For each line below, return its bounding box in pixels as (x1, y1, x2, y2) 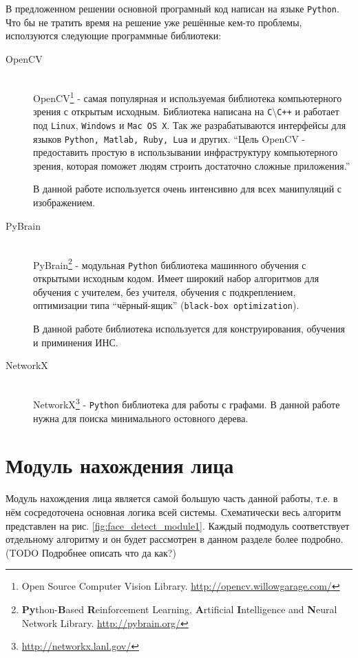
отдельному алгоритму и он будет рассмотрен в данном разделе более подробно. (6, 532, 344, 546)
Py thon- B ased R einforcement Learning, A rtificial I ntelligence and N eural (21, 601, 337, 616)
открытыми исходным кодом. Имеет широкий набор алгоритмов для (33, 271, 319, 286)
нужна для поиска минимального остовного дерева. (33, 410, 249, 425)
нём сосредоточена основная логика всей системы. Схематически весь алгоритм (6, 504, 341, 519)
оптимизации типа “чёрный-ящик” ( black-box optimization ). (33, 298, 299, 312)
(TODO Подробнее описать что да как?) (6, 545, 176, 559)
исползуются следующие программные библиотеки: (6, 28, 222, 43)
